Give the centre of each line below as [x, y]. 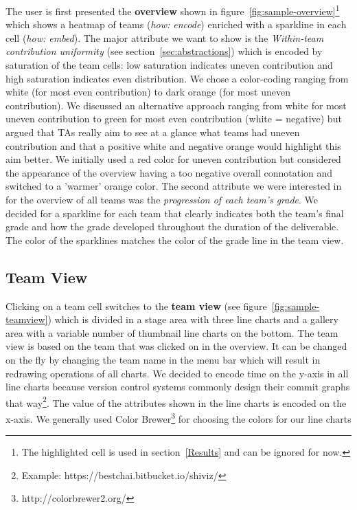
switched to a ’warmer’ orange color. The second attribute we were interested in [174, 186]
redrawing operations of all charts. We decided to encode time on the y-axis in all [177, 373]
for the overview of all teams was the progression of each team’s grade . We [162, 199]
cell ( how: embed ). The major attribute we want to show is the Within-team [165, 37]
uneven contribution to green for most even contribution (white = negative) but [174, 119]
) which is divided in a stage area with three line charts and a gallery [193, 319]
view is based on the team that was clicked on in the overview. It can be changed [176, 346]
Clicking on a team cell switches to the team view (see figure [136, 306]
